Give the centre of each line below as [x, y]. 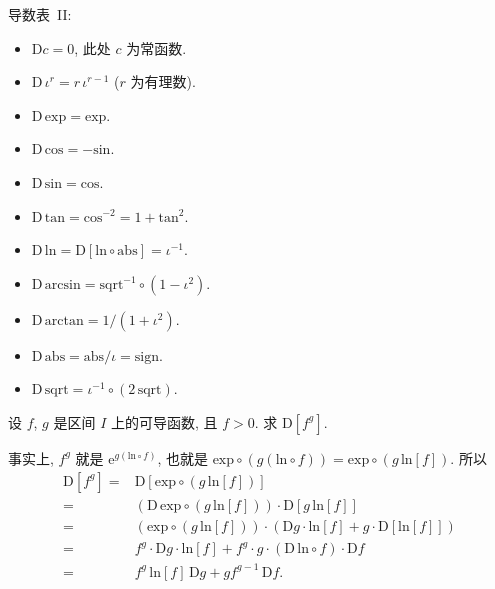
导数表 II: [40, 14]
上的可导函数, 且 [164, 421]
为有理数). [163, 81]
